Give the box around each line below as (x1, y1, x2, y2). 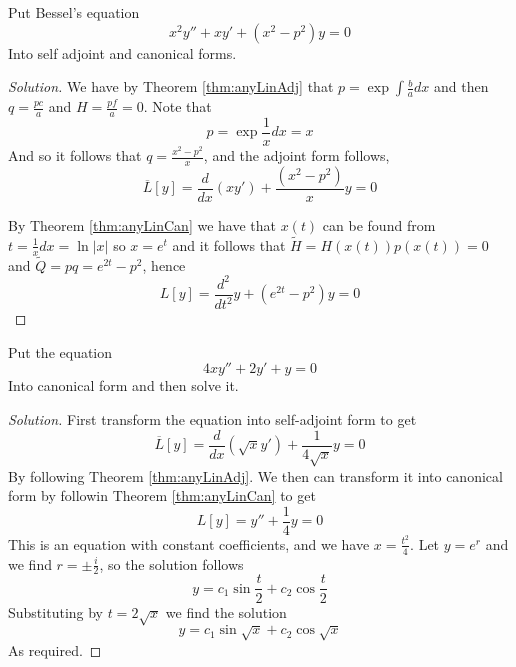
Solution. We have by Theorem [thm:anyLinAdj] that (8, 76, 334, 97)
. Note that (143, 96, 212, 117)
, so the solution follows (99, 553, 244, 574)
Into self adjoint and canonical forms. (8, 42, 237, 63)
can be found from (322, 214, 436, 235)
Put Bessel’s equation (8, 2, 140, 22)
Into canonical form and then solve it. (8, 375, 239, 396)
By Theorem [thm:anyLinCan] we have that (8, 214, 276, 235)
